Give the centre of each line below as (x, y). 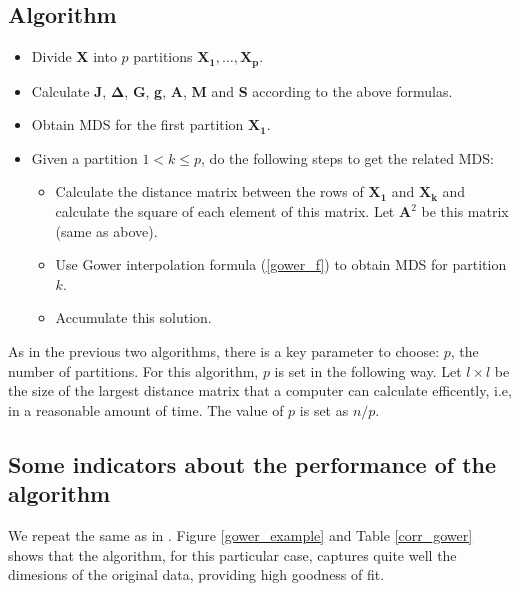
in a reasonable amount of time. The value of (146, 409)
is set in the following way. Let (368, 370)
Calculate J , (69, 90)
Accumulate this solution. (133, 317)
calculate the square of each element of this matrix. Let (225, 211)
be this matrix (465, 211)
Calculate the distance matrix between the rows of (209, 191)
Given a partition (84, 157)
